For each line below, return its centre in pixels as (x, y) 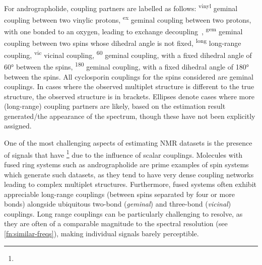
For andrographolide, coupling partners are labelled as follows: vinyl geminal (121, 7)
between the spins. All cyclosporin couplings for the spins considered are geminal (129, 76)
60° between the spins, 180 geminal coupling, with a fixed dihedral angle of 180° (126, 66)
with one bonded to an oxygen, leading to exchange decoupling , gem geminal (123, 31)
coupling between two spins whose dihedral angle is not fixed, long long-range (123, 42)
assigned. (18, 126)
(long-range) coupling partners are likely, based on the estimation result (115, 106)
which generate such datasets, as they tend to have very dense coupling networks (129, 174)
